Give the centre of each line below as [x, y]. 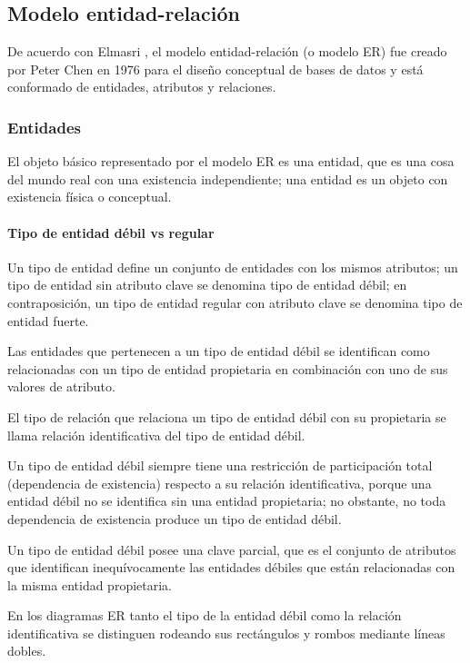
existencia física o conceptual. [90, 197]
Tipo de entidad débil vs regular [111, 232]
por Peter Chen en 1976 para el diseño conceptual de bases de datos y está [215, 69]
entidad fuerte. [48, 320]
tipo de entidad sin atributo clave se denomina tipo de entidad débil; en [207, 285]
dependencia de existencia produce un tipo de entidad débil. [175, 518]
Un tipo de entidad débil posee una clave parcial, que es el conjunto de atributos [232, 549]
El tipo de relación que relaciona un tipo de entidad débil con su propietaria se [227, 416]
